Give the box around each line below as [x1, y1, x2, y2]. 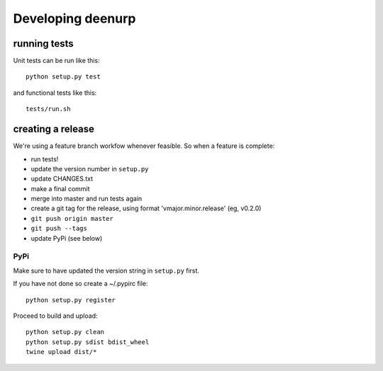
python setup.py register [26, 296, 116, 304]
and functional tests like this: [13, 89, 97, 97]
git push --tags [30, 224, 88, 233]
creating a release [13, 123, 95, 135]
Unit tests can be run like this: [13, 57, 100, 65]
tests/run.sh [26, 105, 71, 113]
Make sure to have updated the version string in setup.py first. [13, 266, 200, 275]
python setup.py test [26, 73, 101, 81]
